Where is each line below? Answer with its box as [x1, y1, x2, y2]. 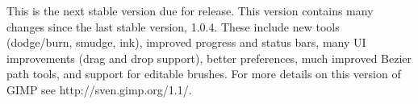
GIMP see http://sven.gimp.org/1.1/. [6, 81, 192, 98]
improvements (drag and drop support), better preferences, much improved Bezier [6, 49, 412, 66]
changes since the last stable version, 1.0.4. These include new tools [6, 18, 340, 35]
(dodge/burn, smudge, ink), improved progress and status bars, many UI [6, 34, 366, 51]
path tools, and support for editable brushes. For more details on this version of [6, 65, 401, 82]
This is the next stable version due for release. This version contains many [6, 2, 374, 19]
